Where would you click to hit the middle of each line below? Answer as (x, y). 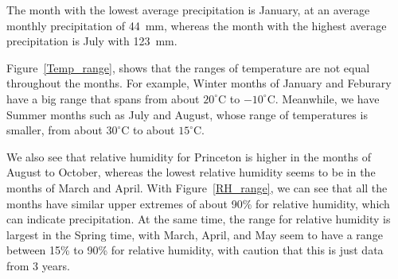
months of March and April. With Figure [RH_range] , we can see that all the (197, 187)
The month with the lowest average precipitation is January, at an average (188, 10)
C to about (148, 130)
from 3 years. (38, 265)
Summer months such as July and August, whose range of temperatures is (187, 114)
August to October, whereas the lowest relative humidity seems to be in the (191, 172)
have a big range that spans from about (103, 98)
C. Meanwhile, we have (323, 98)
